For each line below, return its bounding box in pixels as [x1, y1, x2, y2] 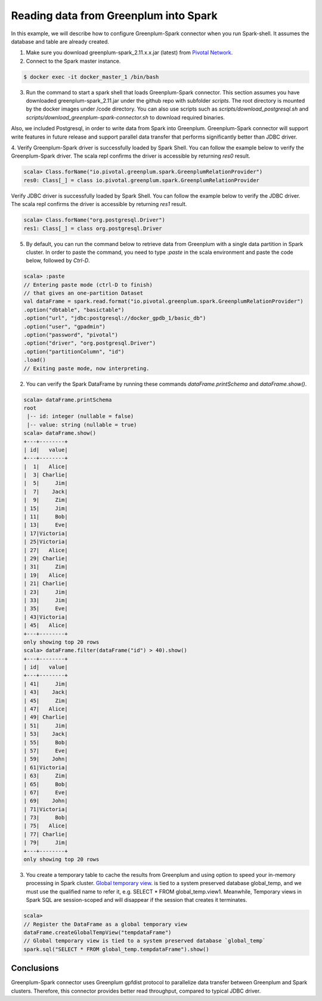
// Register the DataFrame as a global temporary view [23, 920, 187, 928]
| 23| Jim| [23, 588, 68, 595]
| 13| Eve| [23, 521, 68, 529]
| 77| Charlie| [23, 831, 68, 837]
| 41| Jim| [23, 680, 68, 687]
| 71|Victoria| [23, 806, 68, 812]
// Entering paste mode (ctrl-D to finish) [23, 281, 153, 288]
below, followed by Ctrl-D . [26, 257, 91, 264]
